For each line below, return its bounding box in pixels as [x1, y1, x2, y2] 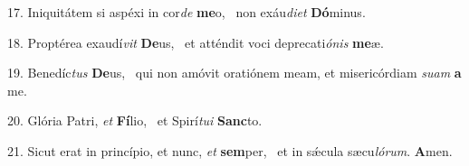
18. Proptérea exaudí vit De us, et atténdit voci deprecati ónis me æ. [7, 32, 384, 51]
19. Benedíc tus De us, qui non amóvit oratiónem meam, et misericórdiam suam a [7, 63, 462, 82]
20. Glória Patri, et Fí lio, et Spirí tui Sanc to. [7, 111, 263, 130]
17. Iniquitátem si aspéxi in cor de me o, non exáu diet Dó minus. [7, 3, 366, 21]
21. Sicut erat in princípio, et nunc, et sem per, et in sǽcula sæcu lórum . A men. [7, 141, 453, 160]
